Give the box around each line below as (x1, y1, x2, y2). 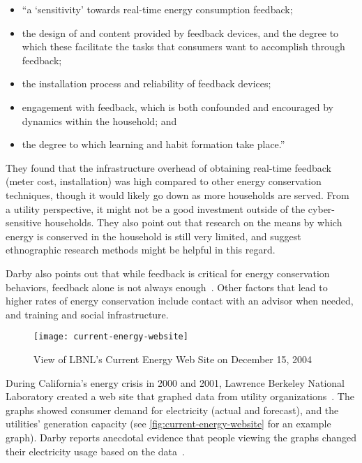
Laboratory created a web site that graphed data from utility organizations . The (6, 389, 354, 404)
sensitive (6, 215, 42, 230)
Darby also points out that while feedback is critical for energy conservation (6, 265, 330, 280)
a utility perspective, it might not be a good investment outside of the (6, 201, 306, 216)
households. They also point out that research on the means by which (45, 215, 342, 230)
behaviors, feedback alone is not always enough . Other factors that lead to (6, 279, 328, 294)
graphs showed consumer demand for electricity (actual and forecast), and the (6, 402, 339, 417)
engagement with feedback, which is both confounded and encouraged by (22, 99, 333, 114)
